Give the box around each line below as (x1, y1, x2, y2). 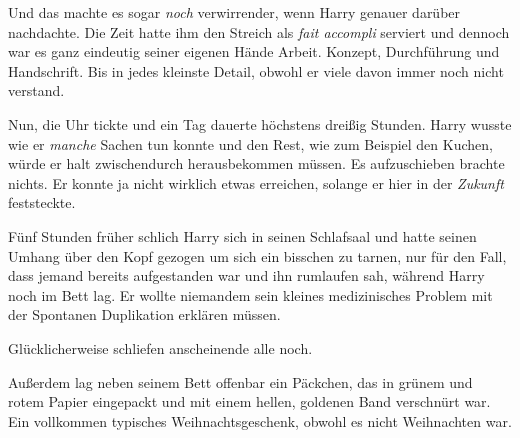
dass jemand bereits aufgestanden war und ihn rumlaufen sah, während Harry (8, 265, 485, 286)
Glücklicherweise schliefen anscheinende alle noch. (8, 337, 313, 358)
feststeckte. (8, 192, 76, 213)
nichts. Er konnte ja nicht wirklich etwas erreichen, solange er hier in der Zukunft (8, 172, 504, 193)
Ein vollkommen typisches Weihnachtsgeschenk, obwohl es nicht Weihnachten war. (8, 410, 512, 431)
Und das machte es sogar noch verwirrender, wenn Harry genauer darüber (8, 2, 461, 22)
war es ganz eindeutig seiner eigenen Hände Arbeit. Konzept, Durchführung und (8, 41, 500, 62)
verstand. (8, 80, 65, 101)
